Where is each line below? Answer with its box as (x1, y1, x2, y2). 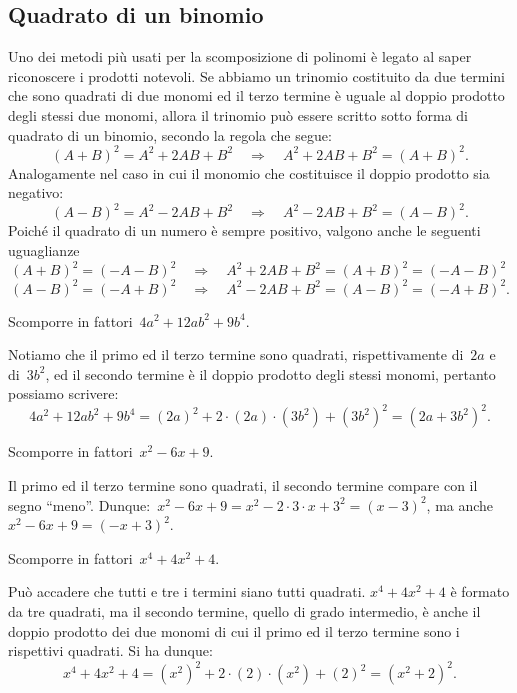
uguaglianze (8, 239, 80, 260)
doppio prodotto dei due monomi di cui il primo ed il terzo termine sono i (8, 620, 460, 641)
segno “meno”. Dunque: (8, 494, 151, 515)
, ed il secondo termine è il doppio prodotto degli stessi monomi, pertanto (45, 363, 496, 384)
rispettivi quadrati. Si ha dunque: (8, 640, 213, 661)
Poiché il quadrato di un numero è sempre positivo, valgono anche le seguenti (8, 220, 481, 241)
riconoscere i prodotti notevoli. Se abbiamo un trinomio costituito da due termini (8, 65, 505, 86)
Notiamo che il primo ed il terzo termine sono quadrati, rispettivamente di (8, 344, 464, 365)
